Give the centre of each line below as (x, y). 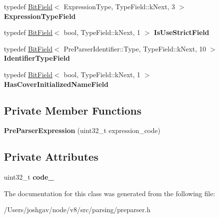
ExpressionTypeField (40, 16)
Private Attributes (51, 157)
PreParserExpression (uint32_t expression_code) (82, 130)
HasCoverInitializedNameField (56, 84)
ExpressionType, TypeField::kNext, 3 (119, 6)
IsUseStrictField (182, 32)
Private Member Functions (73, 110)
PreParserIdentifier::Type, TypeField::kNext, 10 (135, 48)
